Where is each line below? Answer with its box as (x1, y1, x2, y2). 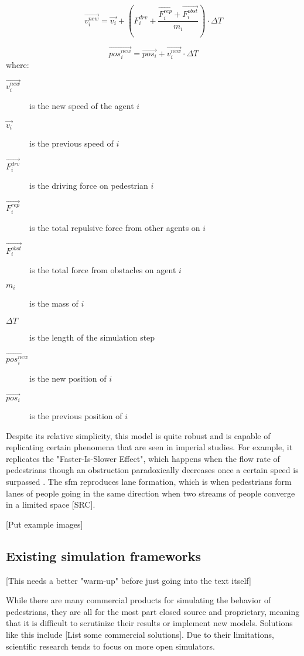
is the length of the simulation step (29, 331, 155, 343)
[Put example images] (6, 518, 83, 530)
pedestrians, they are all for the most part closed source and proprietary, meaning (6, 605, 300, 617)
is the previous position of (29, 410, 122, 422)
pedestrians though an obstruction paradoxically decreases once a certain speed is (6, 464, 299, 476)
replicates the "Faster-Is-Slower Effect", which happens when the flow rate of (6, 452, 280, 464)
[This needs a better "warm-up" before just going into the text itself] (6, 574, 251, 586)
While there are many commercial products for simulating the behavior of (6, 594, 271, 606)
